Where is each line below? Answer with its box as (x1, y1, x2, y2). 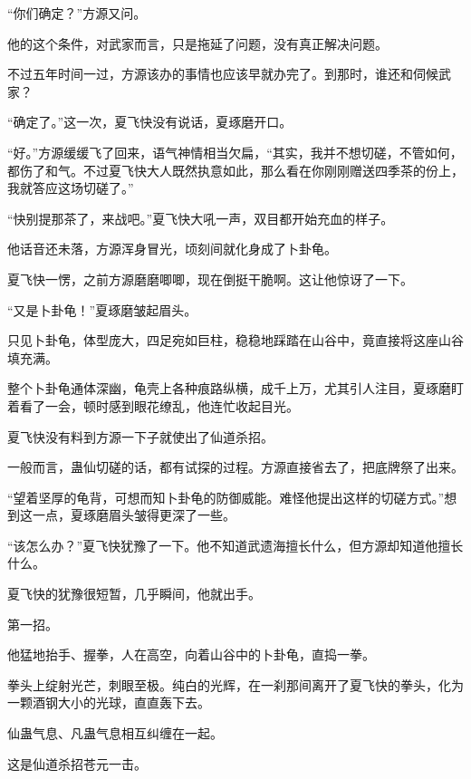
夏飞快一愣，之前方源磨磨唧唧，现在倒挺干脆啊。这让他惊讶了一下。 (7, 269, 413, 288)
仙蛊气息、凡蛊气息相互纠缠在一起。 (7, 724, 223, 743)
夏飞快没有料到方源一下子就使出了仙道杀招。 (7, 427, 274, 446)
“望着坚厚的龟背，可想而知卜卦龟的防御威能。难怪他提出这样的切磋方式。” (7, 487, 445, 506)
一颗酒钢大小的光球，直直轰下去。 (7, 693, 210, 712)
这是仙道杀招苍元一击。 (7, 754, 147, 773)
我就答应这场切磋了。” (7, 178, 134, 197)
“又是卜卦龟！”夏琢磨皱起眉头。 (7, 300, 197, 319)
